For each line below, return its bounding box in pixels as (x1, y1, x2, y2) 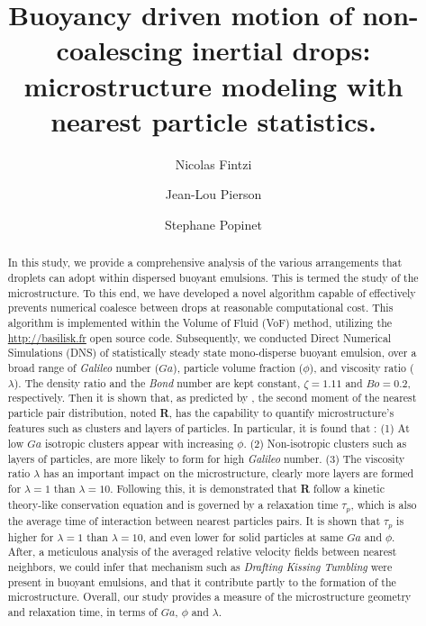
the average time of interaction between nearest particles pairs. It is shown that (7, 513, 381, 528)
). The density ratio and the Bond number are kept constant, (14, 375, 301, 390)
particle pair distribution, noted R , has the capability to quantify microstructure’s (7, 404, 394, 421)
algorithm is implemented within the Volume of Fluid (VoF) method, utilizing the (7, 314, 393, 330)
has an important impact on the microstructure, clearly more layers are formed (43, 466, 414, 481)
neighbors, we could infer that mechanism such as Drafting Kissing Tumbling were (7, 558, 393, 574)
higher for (7, 529, 54, 544)
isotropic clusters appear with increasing (44, 436, 234, 451)
